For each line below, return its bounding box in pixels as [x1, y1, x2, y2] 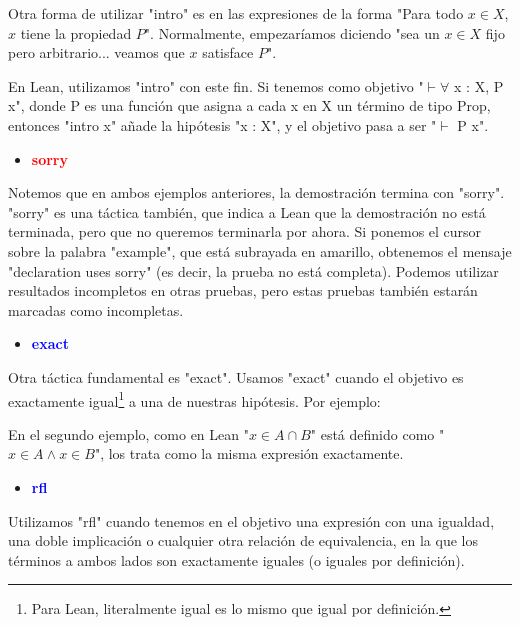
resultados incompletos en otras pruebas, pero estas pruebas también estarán [8, 280, 478, 301]
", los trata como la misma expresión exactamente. [94, 443, 404, 464]
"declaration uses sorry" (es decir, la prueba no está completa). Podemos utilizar [8, 260, 499, 281]
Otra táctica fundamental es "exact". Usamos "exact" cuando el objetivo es [8, 366, 464, 387]
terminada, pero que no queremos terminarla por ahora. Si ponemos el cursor [8, 221, 482, 242]
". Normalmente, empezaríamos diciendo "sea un [144, 22, 440, 43]
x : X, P [454, 75, 504, 96]
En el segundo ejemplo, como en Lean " [8, 423, 249, 444]
